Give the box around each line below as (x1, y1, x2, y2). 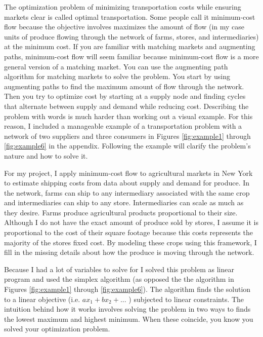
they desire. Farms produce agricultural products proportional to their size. (4, 207, 238, 217)
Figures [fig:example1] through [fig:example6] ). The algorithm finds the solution (4, 284, 251, 294)
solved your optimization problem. (4, 323, 110, 334)
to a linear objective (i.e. (4, 293, 80, 304)
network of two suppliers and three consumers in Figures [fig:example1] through (4, 130, 251, 141)
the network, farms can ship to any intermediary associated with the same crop (4, 187, 250, 198)
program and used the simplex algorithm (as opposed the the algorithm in (4, 274, 234, 284)
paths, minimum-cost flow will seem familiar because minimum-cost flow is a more (4, 51, 259, 61)
